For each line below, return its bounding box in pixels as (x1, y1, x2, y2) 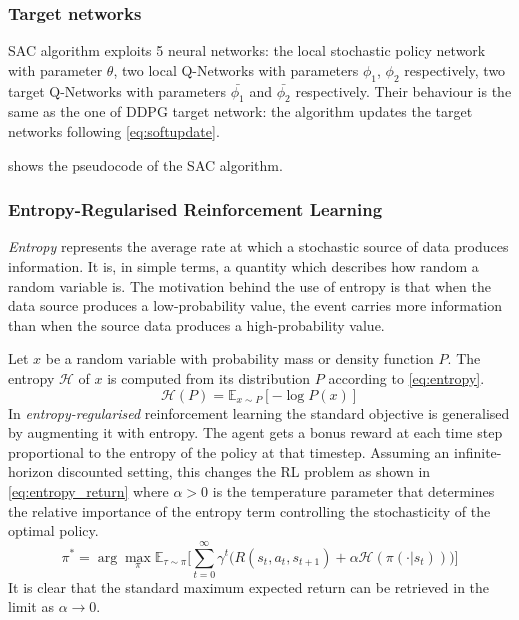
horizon (8, 461, 54, 482)
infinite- (454, 441, 502, 462)
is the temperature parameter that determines (212, 480, 495, 501)
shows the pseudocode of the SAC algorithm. (8, 154, 283, 175)
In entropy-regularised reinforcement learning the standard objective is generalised (8, 402, 510, 423)
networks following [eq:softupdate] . (8, 121, 220, 141)
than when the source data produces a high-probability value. (8, 314, 385, 335)
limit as (8, 596, 54, 617)
